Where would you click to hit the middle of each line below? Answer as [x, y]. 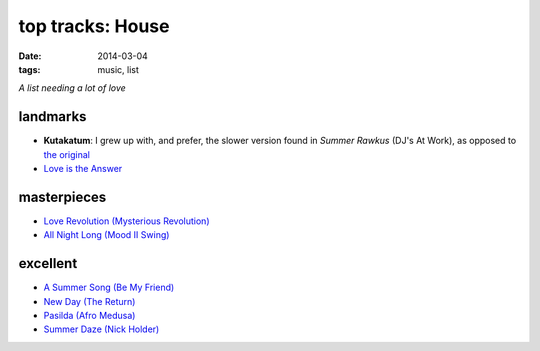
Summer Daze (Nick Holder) [101, 329]
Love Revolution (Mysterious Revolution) [126, 221]
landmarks [52, 116]
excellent [48, 263]
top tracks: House [94, 26]
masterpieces [62, 196]
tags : [29, 69]
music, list [118, 69]
